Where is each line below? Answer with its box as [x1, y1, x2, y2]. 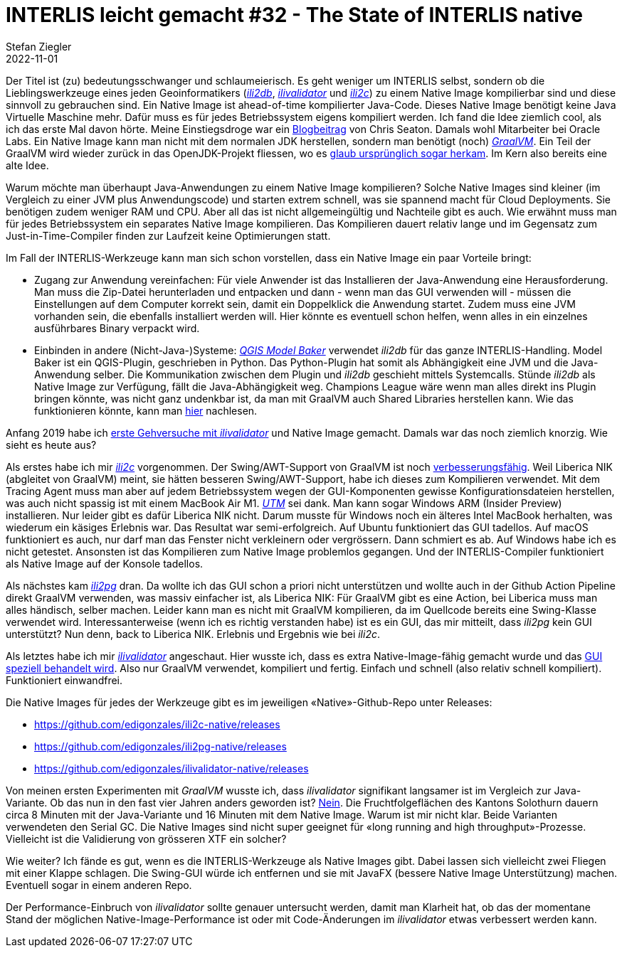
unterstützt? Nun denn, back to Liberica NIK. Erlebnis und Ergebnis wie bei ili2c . [6, 627, 380, 640]
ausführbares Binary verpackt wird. [34, 321, 200, 334]
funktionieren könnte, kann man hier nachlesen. [34, 404, 258, 417]
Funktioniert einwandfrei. [6, 674, 123, 686]
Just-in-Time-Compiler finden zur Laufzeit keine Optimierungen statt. [6, 229, 331, 242]
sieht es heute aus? [6, 438, 97, 451]
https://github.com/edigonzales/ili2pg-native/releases [34, 740, 287, 752]
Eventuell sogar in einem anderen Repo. [6, 878, 192, 891]
